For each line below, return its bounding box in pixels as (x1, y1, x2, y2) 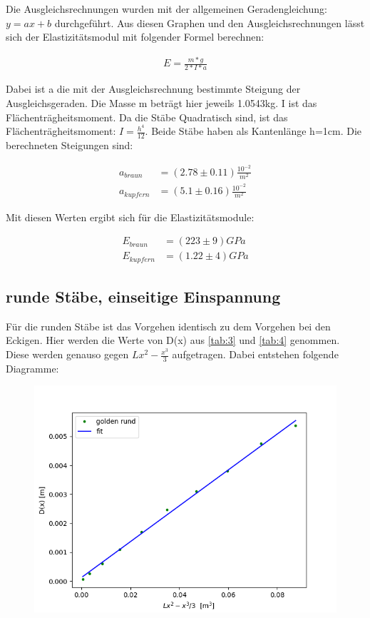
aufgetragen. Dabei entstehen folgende (172, 347, 339, 362)
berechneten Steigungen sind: (6, 138, 133, 153)
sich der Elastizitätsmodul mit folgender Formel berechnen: (6, 29, 264, 44)
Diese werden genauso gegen (6, 347, 129, 362)
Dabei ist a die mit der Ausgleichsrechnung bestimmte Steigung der (6, 81, 301, 96)
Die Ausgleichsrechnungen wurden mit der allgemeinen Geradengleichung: (6, 1, 327, 16)
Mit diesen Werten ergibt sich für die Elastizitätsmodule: (6, 209, 255, 224)
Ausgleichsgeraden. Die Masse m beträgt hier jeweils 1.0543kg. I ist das (6, 96, 317, 111)
